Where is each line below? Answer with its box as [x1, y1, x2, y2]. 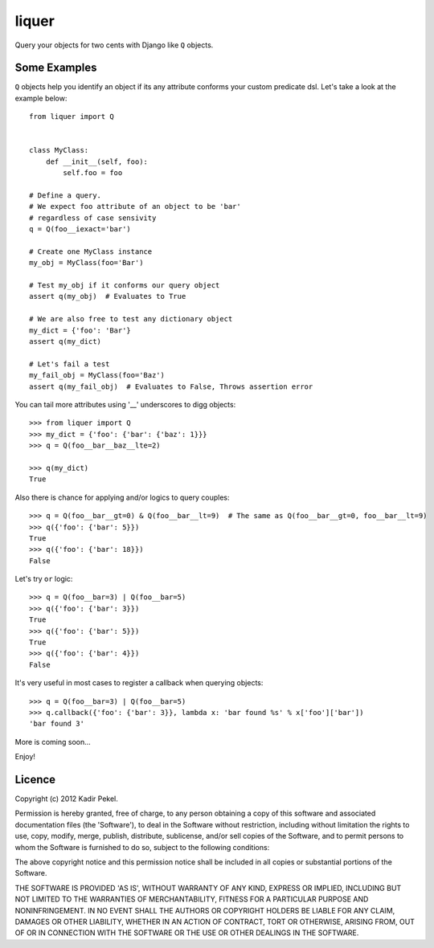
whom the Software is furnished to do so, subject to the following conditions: [14, 842, 270, 852]
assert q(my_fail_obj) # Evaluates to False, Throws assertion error [29, 382, 313, 391]
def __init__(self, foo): [45, 157, 149, 166]
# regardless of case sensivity [29, 213, 157, 223]
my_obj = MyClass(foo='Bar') [29, 258, 144, 268]
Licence [14, 772, 56, 787]
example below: [14, 93, 68, 103]
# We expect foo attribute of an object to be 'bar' [29, 202, 241, 211]
